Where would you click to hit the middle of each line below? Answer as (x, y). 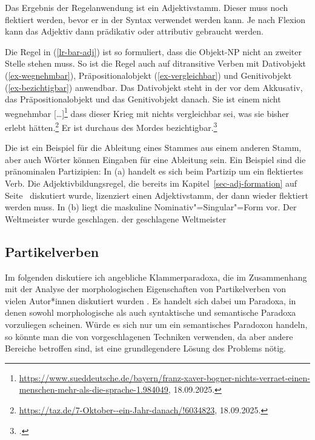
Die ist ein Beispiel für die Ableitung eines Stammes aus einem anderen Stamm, (153, 148)
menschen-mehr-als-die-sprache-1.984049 (94, 389)
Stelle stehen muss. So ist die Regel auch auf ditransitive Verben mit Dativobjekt (156, 63)
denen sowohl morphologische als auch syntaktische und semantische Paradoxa (151, 312)
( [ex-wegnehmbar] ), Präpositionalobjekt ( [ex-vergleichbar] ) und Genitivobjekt (148, 75)
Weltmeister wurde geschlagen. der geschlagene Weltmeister (116, 218)
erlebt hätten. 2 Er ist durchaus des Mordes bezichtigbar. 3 (111, 126)
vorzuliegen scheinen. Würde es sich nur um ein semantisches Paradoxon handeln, (156, 324)
